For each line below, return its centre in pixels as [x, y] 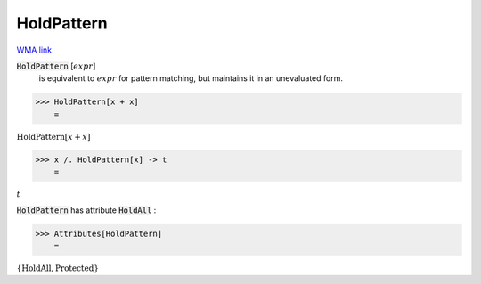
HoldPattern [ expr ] [56, 66]
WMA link [34, 50]
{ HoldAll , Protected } [58, 268]
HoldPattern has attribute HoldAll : [86, 210]
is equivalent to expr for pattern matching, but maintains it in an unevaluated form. [191, 78]
